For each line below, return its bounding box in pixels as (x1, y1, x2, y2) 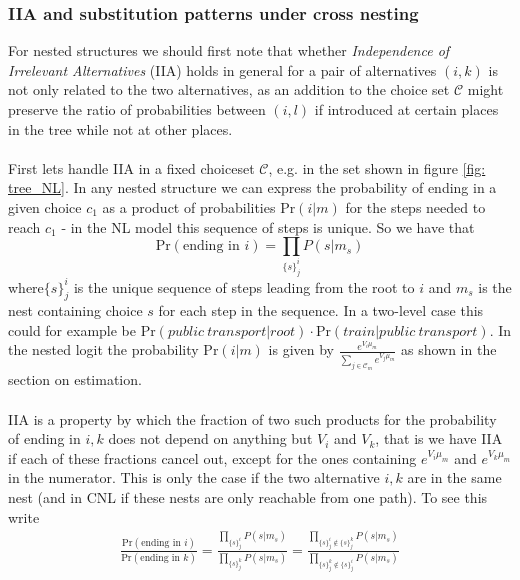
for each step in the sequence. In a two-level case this (158, 300, 484, 321)
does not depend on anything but (108, 428, 313, 449)
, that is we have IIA (375, 428, 503, 449)
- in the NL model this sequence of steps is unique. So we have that (61, 216, 475, 237)
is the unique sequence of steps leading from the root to (73, 276, 415, 297)
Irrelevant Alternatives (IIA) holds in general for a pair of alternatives (8, 59, 437, 80)
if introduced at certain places (314, 99, 499, 119)
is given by (268, 339, 334, 360)
